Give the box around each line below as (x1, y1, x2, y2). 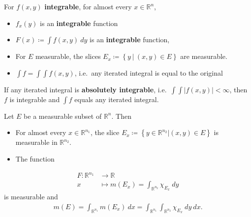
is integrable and (9, 94, 60, 104)
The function (15, 153, 55, 163)
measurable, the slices (35, 51, 101, 61)
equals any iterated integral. (74, 94, 159, 104)
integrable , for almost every (44, 1, 132, 11)
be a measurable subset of (24, 110, 102, 121)
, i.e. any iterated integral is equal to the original (74, 67, 223, 78)
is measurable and (4, 191, 58, 202)
